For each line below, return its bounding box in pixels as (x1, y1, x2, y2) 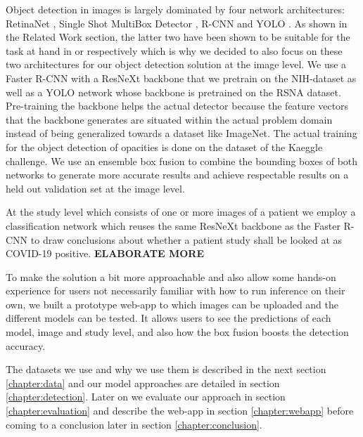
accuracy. (6, 338, 46, 353)
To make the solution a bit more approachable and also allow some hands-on (6, 269, 336, 284)
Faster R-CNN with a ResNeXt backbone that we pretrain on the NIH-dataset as (6, 70, 357, 85)
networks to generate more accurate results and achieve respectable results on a (6, 167, 349, 182)
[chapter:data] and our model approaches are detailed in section (6, 375, 280, 390)
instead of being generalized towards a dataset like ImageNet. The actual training (6, 126, 357, 141)
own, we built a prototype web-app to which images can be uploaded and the (6, 296, 339, 311)
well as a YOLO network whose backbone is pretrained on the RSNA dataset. (6, 84, 341, 99)
